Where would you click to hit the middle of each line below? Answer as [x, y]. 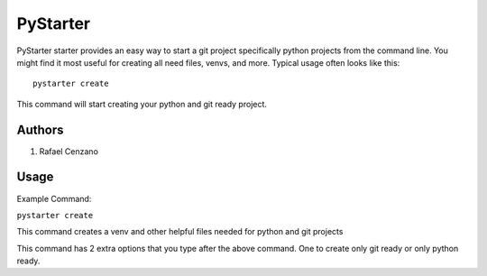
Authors [40, 129]
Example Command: [54, 198]
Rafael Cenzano [69, 151]
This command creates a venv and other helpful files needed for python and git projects [180, 232]
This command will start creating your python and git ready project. [142, 104]
